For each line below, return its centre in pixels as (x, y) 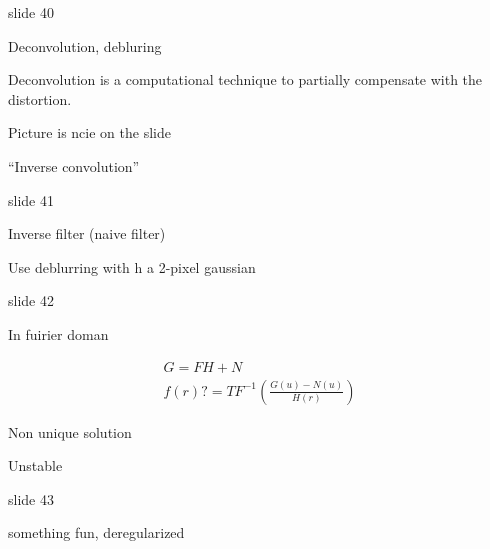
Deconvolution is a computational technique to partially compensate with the (245, 79)
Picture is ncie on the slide (89, 132)
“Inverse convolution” (74, 165)
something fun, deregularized (96, 532)
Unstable (35, 465)
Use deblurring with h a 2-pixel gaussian (132, 266)
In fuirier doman (58, 333)
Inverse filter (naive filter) (87, 233)
